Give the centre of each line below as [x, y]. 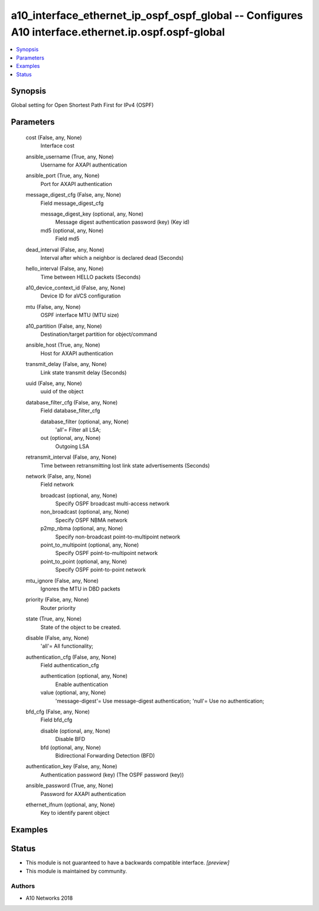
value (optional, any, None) [73, 693]
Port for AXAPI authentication [76, 184]
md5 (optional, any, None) [72, 230]
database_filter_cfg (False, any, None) [72, 402]
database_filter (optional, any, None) [85, 422]
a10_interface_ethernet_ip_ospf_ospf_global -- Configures [157, 15]
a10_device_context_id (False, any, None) [76, 288]
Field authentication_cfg [70, 665]
